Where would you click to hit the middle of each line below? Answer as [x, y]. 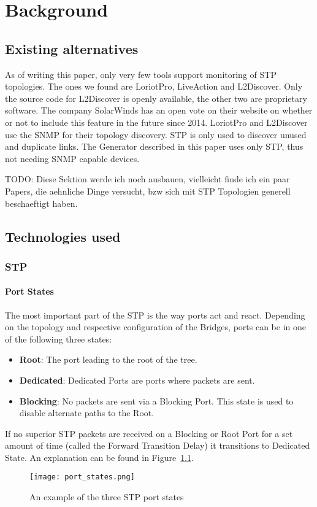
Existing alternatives [72, 48]
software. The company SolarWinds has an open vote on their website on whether [159, 110]
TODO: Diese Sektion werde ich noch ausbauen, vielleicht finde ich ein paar [147, 179]
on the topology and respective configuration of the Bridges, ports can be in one [155, 327]
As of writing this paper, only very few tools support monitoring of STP [141, 74]
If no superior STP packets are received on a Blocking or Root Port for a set [149, 433]
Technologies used [63, 236]
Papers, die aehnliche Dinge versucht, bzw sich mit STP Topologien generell [148, 191]
